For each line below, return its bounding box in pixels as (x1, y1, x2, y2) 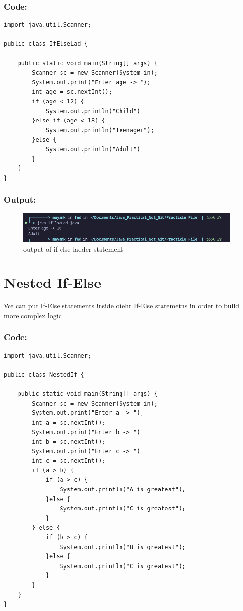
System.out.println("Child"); (45, 107, 144, 115)
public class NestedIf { (4, 371, 84, 378)
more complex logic (4, 310, 61, 320)
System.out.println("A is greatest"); (60, 486, 186, 493)
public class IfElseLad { (4, 41, 88, 48)
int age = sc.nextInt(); (32, 88, 112, 96)
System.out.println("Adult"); (45, 145, 144, 153)
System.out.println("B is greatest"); (60, 543, 186, 550)
